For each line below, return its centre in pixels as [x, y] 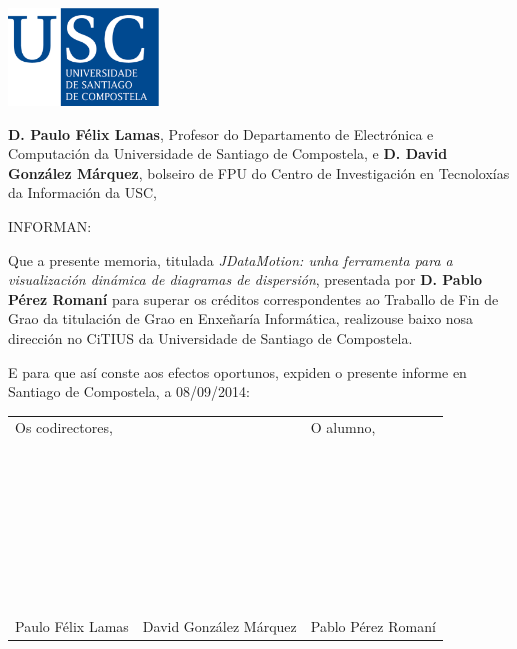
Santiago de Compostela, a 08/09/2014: [129, 391]
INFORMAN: [50, 225]
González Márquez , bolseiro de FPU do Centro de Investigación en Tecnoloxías [259, 172]
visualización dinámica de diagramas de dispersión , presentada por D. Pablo [245, 279]
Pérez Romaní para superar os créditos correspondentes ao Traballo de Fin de [253, 298]
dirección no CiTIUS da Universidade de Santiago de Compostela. [210, 337]
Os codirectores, [64, 427]
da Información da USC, [83, 192]
